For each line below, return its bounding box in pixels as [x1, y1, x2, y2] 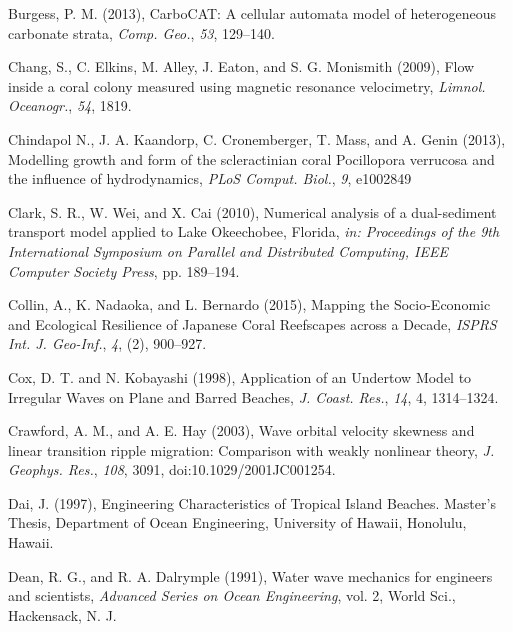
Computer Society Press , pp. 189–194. [8, 260, 240, 281]
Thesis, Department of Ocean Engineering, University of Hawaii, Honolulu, [8, 512, 467, 533]
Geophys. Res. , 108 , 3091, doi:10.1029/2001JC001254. [8, 459, 336, 480]
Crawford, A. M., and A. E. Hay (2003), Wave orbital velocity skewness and [8, 420, 475, 441]
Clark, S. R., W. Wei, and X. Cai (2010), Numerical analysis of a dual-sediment [8, 201, 497, 222]
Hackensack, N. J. [8, 604, 117, 625]
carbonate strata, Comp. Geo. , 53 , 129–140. [8, 22, 275, 43]
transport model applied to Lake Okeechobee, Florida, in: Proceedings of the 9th [8, 221, 500, 242]
